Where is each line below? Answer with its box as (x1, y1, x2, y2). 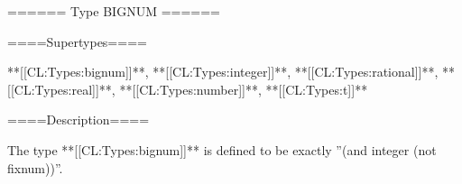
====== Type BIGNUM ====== (7, 2, 220, 20)
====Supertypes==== (7, 32, 147, 51)
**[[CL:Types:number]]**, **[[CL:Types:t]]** (119, 79, 368, 98)
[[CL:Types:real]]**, (7, 79, 115, 98)
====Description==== (7, 110, 150, 129)
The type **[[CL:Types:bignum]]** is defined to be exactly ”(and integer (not (7, 140, 437, 159)
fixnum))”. (7, 158, 63, 177)
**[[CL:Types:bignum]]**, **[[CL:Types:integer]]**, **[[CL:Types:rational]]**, (7, 62, 439, 81)
